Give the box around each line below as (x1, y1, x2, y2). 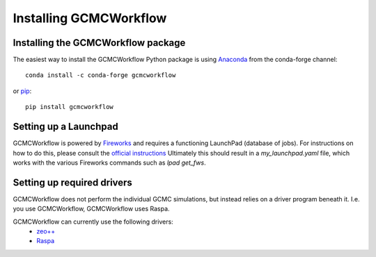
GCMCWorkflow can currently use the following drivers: (13, 217, 173, 226)
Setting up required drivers (13, 176, 132, 188)
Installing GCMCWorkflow (13, 10, 167, 26)
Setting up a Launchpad (13, 121, 118, 133)
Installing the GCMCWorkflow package (13, 37, 186, 49)
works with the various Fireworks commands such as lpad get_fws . (13, 158, 206, 167)
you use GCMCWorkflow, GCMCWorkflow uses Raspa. (13, 205, 170, 213)
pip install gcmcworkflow (25, 103, 114, 111)
